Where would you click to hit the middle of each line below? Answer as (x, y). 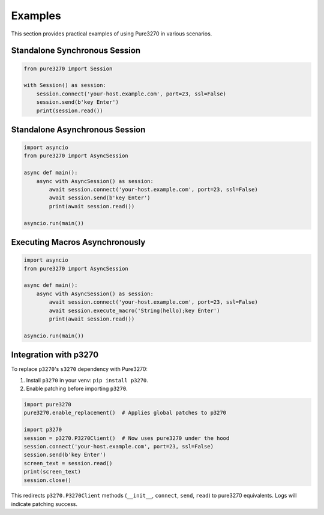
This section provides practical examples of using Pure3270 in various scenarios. (112, 34)
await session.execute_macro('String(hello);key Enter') (134, 310)
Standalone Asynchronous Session (78, 129)
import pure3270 (48, 404)
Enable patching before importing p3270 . (77, 388)
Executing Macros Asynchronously (78, 242)
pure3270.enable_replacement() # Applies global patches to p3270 (125, 413)
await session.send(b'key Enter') (100, 198)
